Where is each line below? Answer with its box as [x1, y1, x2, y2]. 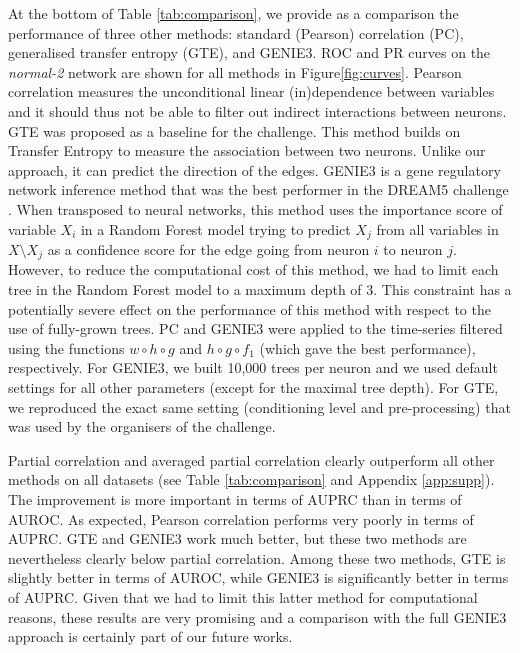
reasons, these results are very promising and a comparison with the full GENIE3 [8, 606, 507, 627]
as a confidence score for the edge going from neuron [47, 238, 370, 259]
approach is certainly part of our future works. [8, 626, 293, 647]
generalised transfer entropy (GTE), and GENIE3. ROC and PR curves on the [8, 42, 491, 63]
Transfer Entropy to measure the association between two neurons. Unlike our [8, 140, 486, 161]
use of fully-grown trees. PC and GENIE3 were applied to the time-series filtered [8, 318, 503, 339]
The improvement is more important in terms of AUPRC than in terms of [8, 488, 462, 509]
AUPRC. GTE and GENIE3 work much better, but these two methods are [8, 528, 467, 549]
